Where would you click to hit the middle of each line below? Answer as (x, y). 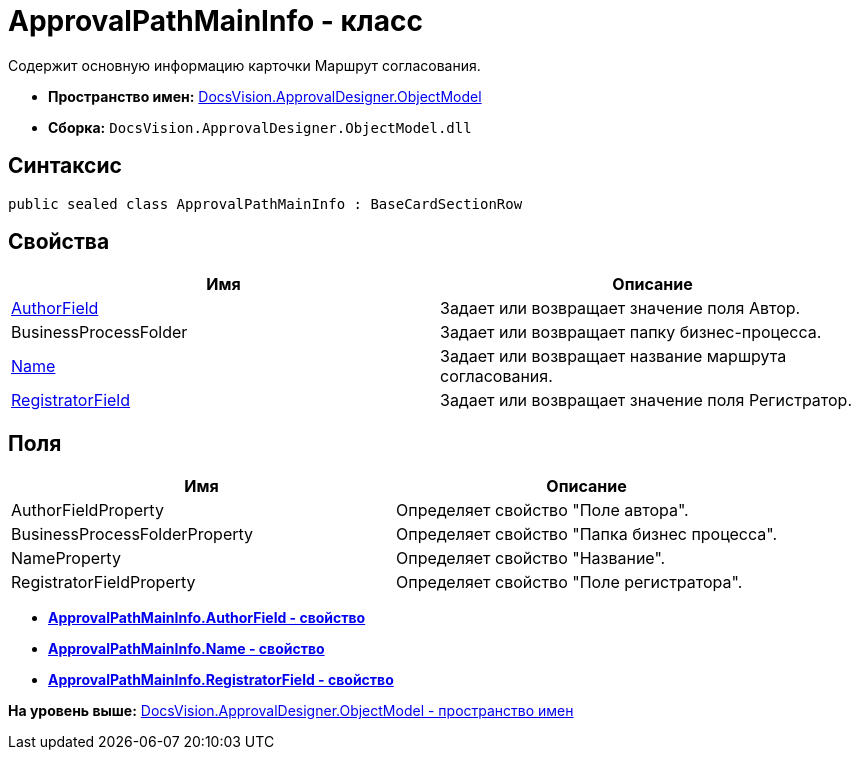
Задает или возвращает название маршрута (613, 356)
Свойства (59, 242)
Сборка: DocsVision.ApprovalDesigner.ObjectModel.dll (260, 127)
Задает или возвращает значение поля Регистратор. (646, 400)
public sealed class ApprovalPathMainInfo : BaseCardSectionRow (265, 203)
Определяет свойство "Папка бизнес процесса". (586, 534)
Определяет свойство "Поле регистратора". (569, 582)
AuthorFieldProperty (87, 510)
